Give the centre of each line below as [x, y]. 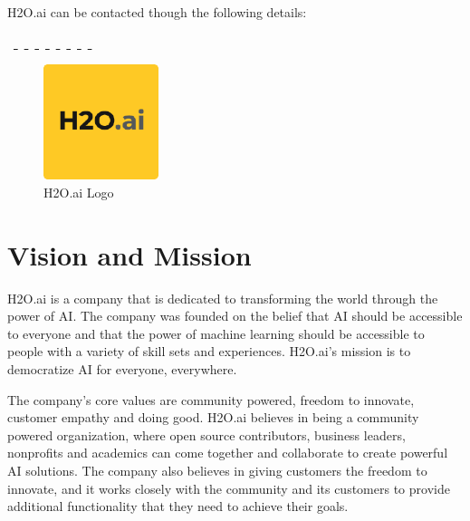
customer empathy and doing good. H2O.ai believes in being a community [213, 417]
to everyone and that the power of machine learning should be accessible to [216, 333]
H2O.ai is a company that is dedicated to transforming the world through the [223, 298]
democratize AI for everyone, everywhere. [122, 369]
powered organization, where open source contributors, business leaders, [206, 434]
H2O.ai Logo [79, 192]
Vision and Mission [129, 254]
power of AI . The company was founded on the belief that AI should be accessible [235, 316]
